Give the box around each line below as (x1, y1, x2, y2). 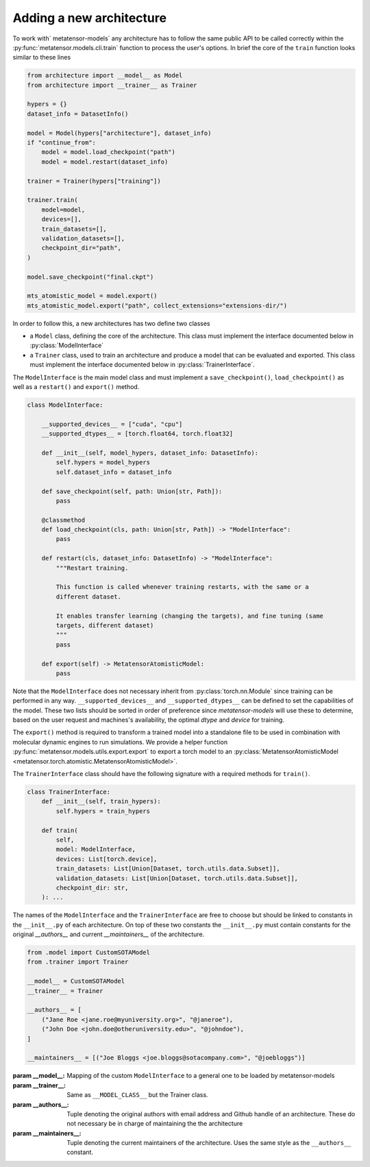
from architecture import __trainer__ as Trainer (27, 81, 197, 89)
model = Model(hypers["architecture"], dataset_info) (27, 129, 212, 137)
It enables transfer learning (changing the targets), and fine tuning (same (56, 612, 323, 620)
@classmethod (41, 516, 86, 524)
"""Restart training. (56, 564, 129, 572)
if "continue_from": (27, 139, 96, 147)
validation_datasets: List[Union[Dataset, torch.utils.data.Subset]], (56, 874, 298, 882)
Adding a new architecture (12, 10, 167, 25)
